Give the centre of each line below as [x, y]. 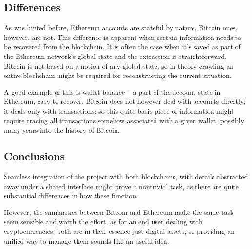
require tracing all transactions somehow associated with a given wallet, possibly [124, 120]
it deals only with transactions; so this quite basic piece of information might [119, 110]
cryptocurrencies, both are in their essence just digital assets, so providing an [119, 231]
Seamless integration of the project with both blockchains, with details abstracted [126, 176]
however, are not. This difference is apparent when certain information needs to [123, 37]
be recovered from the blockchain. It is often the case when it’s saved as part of [122, 47]
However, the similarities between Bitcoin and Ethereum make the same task [119, 212]
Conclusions [35, 156]
